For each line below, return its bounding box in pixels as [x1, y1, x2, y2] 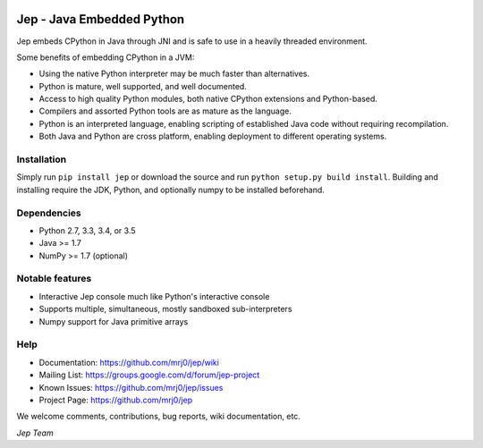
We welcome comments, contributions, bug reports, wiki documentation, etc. [16, 411, 301, 422]
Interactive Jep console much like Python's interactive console [38, 291, 270, 301]
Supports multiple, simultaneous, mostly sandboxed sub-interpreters [38, 304, 292, 315]
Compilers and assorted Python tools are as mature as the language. [38, 106, 292, 116]
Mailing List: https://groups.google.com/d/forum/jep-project [38, 369, 260, 380]
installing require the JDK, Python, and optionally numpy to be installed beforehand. [16, 184, 326, 195]
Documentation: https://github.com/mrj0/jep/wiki [38, 357, 219, 368]
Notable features [16, 273, 92, 285]
